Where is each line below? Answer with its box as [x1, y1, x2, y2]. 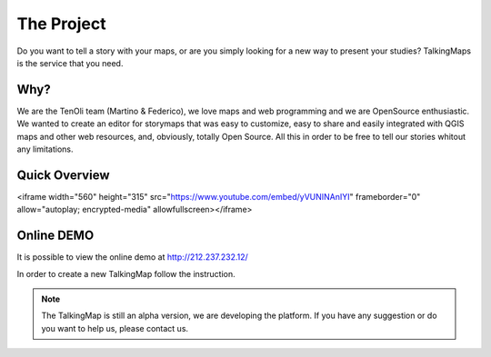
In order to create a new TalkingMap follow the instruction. [16, 268, 235, 279]
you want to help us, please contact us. [41, 322, 189, 333]
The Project [16, 14, 106, 34]
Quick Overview [16, 167, 110, 183]
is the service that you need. [16, 57, 124, 68]
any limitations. [16, 144, 74, 154]
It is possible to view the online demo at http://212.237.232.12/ [16, 252, 249, 263]
